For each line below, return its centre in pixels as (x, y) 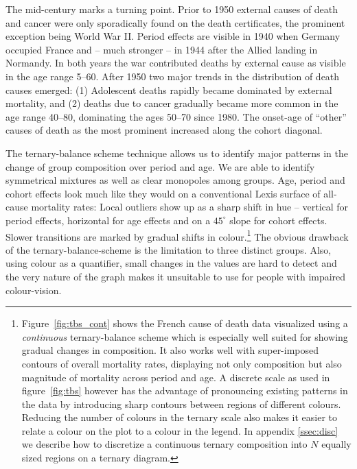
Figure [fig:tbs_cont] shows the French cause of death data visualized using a (185, 323)
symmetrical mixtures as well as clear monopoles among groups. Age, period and (175, 180)
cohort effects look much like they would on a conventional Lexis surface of (163, 193)
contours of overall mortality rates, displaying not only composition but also (182, 363)
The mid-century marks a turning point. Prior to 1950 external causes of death (172, 9)
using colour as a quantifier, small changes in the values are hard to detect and (171, 263)
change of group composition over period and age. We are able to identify (160, 166)
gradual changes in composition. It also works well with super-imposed (170, 350)
